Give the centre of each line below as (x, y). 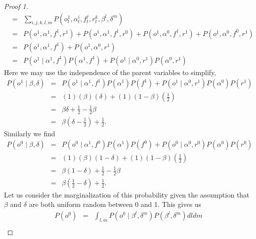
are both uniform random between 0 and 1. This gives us (115, 204)
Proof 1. (16, 6)
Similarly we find (30, 133)
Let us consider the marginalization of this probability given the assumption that (127, 194)
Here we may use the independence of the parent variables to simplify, (110, 72)
